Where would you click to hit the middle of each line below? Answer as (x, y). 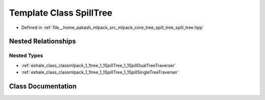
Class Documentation (43, 86)
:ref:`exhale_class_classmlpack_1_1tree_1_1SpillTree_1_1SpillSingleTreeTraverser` (100, 72)
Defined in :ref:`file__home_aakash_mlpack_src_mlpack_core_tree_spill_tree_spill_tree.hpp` (113, 27)
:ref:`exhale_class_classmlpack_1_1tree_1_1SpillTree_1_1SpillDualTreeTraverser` (99, 65)
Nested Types (26, 55)
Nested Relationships (42, 41)
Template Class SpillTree (61, 13)
